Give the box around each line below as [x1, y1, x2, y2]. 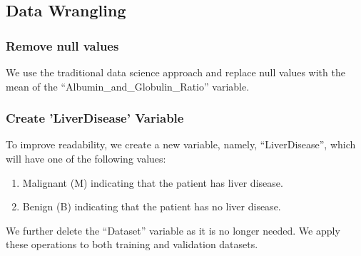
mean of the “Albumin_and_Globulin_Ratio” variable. [6, 78, 250, 93]
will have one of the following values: [6, 151, 166, 165]
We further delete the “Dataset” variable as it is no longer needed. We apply [6, 222, 340, 237]
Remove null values [6, 36, 119, 54]
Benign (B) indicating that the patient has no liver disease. [22, 199, 281, 214]
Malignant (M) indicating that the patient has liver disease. [22, 175, 283, 190]
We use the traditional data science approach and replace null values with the [6, 65, 345, 79]
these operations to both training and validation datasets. [6, 237, 258, 252]
